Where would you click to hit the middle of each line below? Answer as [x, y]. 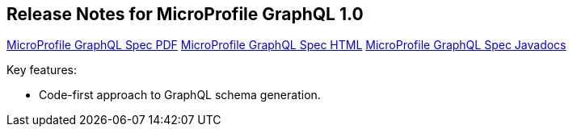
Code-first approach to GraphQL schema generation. [180, 95]
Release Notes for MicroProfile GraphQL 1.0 [185, 14]
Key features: [42, 70]
